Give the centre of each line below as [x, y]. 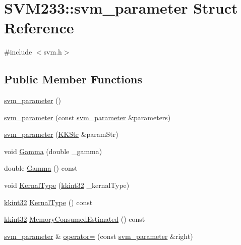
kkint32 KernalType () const [48, 202]
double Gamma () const [41, 168]
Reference [39, 28]
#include [18, 52]
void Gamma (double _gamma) [53, 151]
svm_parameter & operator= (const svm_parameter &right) [99, 236]
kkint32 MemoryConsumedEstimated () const [75, 219]
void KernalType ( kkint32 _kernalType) [67, 185]
